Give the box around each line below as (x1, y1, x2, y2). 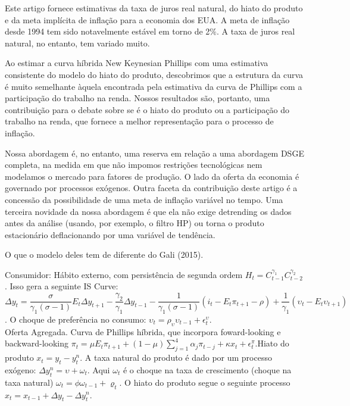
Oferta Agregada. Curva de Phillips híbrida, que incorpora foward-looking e (5, 325, 281, 338)
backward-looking (5, 337, 69, 349)
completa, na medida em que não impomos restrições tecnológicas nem (5, 158, 262, 171)
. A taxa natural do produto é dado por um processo (80, 351, 272, 364)
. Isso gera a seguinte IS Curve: (5, 280, 118, 292)
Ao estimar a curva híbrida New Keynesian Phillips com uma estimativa (5, 57, 268, 69)
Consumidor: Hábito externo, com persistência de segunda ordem (5, 268, 243, 280)
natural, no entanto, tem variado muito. (5, 36, 150, 49)
